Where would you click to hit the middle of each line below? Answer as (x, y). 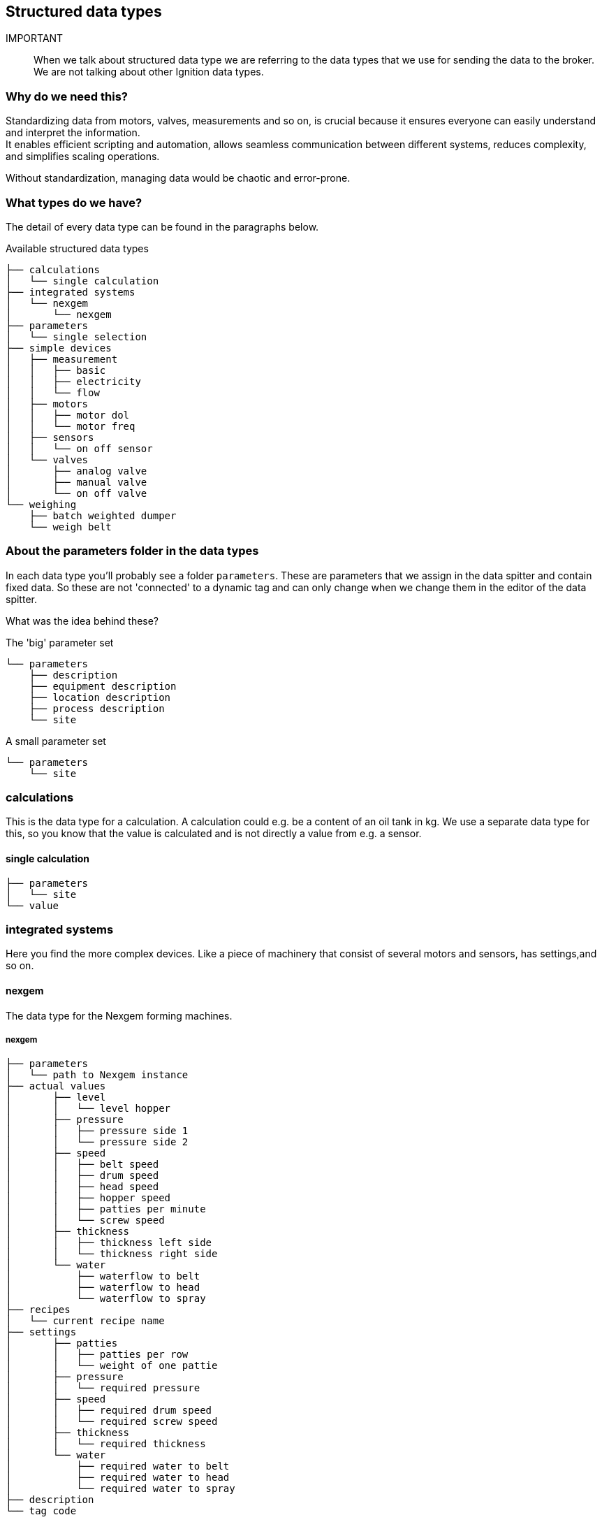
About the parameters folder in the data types (132, 551)
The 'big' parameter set (60, 642)
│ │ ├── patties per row (97, 1355)
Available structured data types (77, 248)
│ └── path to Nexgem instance (97, 1075)
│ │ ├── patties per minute (106, 1209)
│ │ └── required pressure (103, 1388)
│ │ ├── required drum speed (109, 1411)
